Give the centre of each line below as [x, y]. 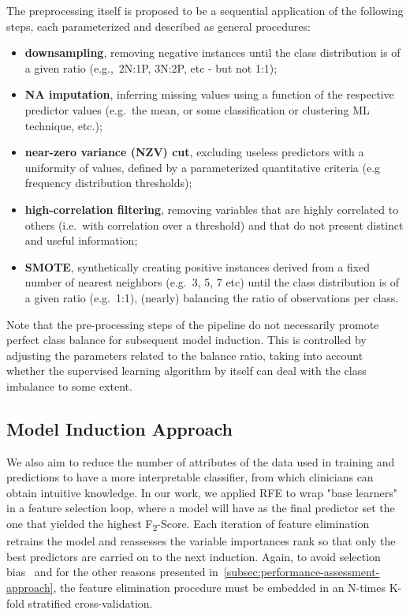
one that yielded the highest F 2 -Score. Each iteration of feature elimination [188, 524]
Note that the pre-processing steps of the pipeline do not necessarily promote [193, 324]
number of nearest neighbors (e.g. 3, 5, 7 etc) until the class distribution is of [212, 282]
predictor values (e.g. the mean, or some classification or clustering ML [197, 109]
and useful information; [81, 240]
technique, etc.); [63, 125]
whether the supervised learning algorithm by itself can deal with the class [186, 371]
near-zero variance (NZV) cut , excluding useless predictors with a [194, 152]
